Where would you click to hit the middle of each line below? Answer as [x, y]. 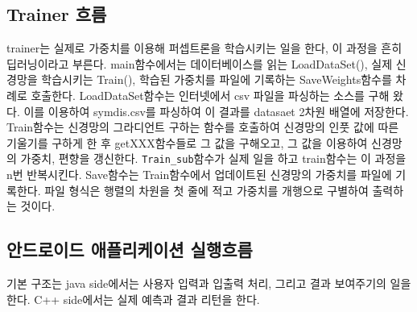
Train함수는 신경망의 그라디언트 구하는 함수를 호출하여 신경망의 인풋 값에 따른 [203, 127]
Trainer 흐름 [57, 14]
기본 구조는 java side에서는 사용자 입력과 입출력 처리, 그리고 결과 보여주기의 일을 [209, 283]
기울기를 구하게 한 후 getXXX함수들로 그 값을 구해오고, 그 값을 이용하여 [187, 142]
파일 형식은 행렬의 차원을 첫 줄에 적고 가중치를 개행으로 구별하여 [206, 190]
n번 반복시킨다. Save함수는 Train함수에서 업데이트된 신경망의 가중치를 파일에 [199, 175]
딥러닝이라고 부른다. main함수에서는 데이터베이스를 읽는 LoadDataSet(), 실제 [200, 63]
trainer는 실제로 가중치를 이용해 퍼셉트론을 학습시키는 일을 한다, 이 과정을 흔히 [204, 48]
